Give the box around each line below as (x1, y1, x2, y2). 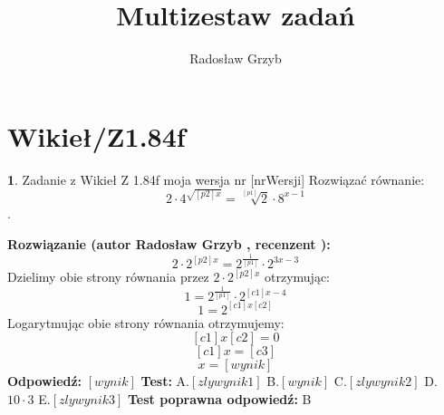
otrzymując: (265, 267, 331, 286)
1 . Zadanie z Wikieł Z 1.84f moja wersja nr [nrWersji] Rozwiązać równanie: (7, 169, 425, 188)
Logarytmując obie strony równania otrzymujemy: (7, 313, 285, 332)
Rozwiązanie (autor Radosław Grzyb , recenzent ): (7, 234, 331, 253)
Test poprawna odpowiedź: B (128, 389, 312, 408)
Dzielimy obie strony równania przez (7, 267, 209, 286)
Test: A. (140, 372, 189, 391)
